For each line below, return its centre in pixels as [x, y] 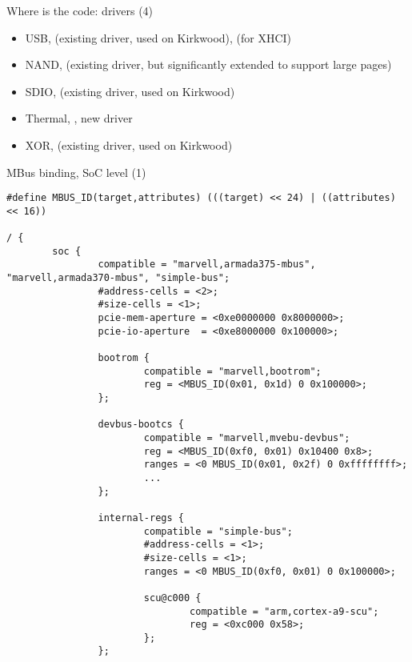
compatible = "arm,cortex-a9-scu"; [284, 611]
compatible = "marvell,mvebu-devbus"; [247, 437]
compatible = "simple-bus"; [218, 531]
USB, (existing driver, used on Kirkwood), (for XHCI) [158, 37]
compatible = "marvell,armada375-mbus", [207, 265]
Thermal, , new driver [79, 118]
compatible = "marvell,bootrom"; [232, 371]
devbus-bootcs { [141, 425]
